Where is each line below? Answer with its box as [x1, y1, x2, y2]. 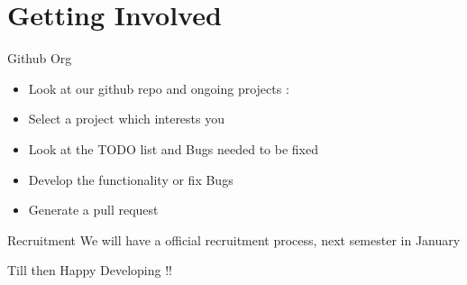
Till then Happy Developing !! [7, 261, 172, 280]
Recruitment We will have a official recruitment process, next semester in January [7, 230, 461, 249]
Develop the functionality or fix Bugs [28, 170, 233, 188]
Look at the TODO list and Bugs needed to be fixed [28, 139, 318, 158]
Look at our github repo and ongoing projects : [28, 78, 289, 97]
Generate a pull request [28, 200, 159, 219]
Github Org [7, 49, 72, 68]
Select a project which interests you [28, 109, 225, 128]
